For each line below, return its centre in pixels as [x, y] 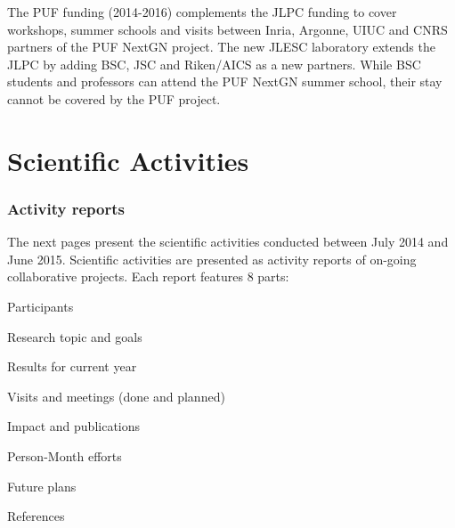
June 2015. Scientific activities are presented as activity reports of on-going [212, 259]
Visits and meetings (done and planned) [116, 396]
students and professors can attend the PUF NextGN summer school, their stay [225, 81]
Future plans [42, 486]
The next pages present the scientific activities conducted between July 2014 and [228, 242]
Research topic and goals [75, 336]
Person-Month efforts [65, 455]
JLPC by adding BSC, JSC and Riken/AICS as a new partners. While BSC [214, 64]
